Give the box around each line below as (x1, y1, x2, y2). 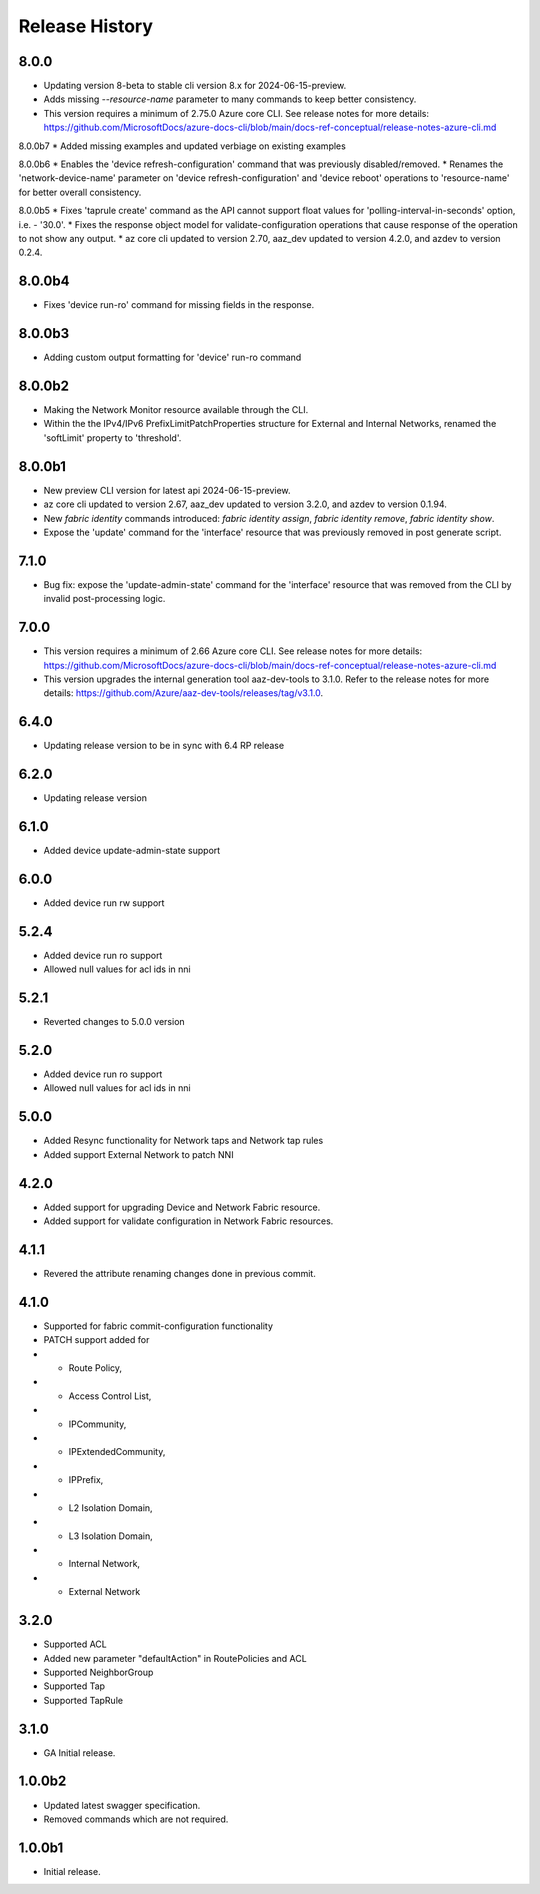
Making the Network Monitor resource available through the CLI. (43, 404, 309, 416)
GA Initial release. (43, 1746, 116, 1759)
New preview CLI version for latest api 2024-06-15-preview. (43, 484, 291, 496)
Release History (18, 15, 154, 37)
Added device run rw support (43, 896, 165, 909)
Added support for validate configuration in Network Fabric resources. (43, 1215, 334, 1227)
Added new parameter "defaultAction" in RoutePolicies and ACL (43, 1652, 307, 1664)
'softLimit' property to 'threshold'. (43, 431, 182, 444)
